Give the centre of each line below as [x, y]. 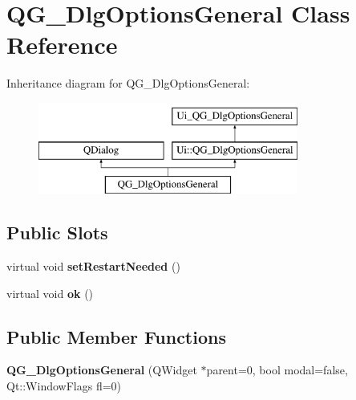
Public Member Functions [116, 336]
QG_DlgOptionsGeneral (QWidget [102, 370]
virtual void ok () [50, 293]
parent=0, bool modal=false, [277, 370]
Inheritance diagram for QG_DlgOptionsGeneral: [128, 83]
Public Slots [57, 233]
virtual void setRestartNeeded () [93, 266]
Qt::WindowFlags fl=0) [64, 386]
